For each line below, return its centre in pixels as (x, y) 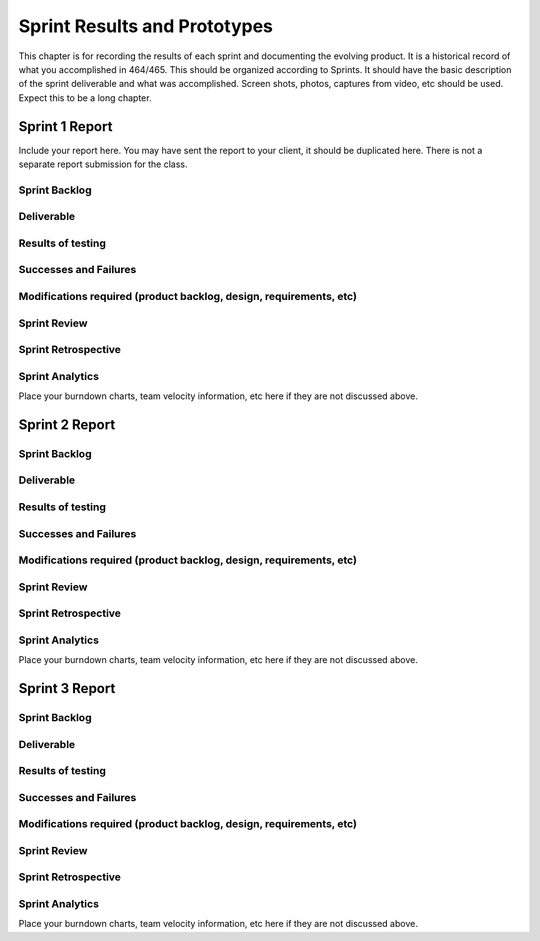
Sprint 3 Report (67, 688)
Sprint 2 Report (67, 424)
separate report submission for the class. (103, 164)
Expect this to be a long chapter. (85, 97)
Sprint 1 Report (65, 126)
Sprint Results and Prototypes (146, 26)
